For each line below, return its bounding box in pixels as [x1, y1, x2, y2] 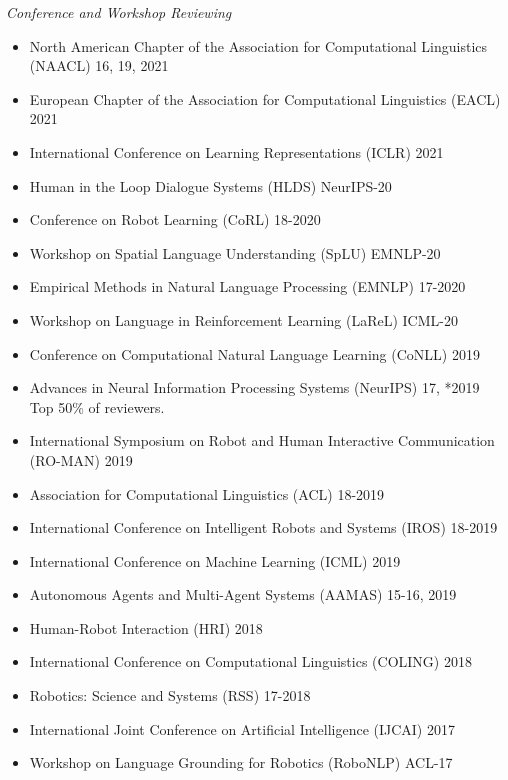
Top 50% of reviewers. [29, 396, 165, 417]
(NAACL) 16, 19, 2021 [29, 55, 169, 76]
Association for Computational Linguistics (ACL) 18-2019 [29, 483, 385, 504]
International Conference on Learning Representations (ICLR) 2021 [29, 141, 444, 162]
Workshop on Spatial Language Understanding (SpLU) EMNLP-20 [29, 242, 441, 263]
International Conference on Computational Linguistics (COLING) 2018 [29, 651, 472, 672]
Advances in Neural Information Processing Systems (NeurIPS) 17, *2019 [29, 377, 480, 398]
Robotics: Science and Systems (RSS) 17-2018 [29, 685, 311, 706]
